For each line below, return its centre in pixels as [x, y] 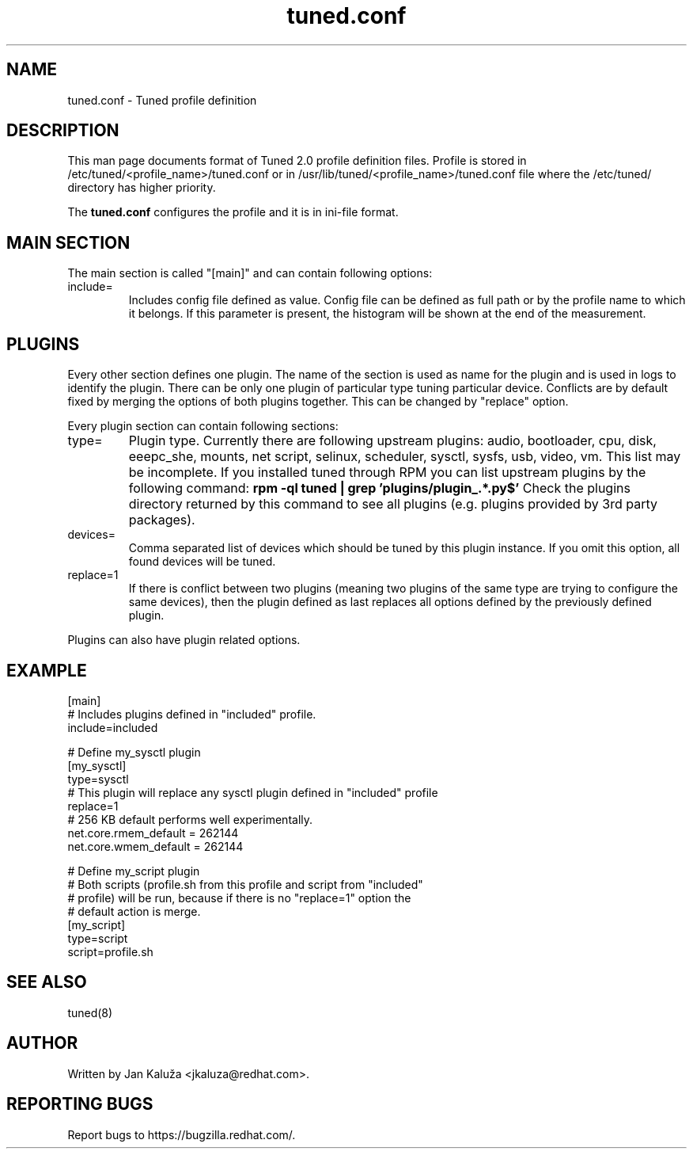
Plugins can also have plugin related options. [184, 640]
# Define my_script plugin [134, 871]
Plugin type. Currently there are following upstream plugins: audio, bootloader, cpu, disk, [392, 441]
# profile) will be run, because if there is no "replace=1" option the [239, 898]
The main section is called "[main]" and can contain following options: [250, 273]
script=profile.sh [110, 951]
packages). [162, 520]
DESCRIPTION [63, 131]
